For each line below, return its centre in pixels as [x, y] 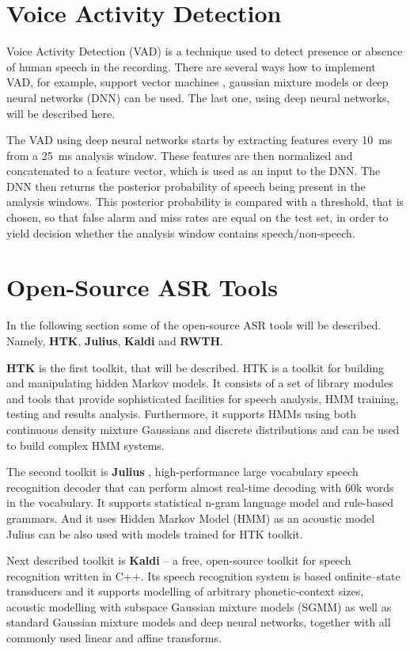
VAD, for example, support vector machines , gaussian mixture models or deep [197, 82]
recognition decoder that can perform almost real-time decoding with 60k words [200, 487]
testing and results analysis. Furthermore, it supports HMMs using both [182, 414]
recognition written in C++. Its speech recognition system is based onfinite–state [203, 575]
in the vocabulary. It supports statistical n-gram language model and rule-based [200, 503]
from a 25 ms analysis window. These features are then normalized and [180, 155]
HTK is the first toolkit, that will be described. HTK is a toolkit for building [196, 367]
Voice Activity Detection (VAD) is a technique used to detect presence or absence [205, 51]
